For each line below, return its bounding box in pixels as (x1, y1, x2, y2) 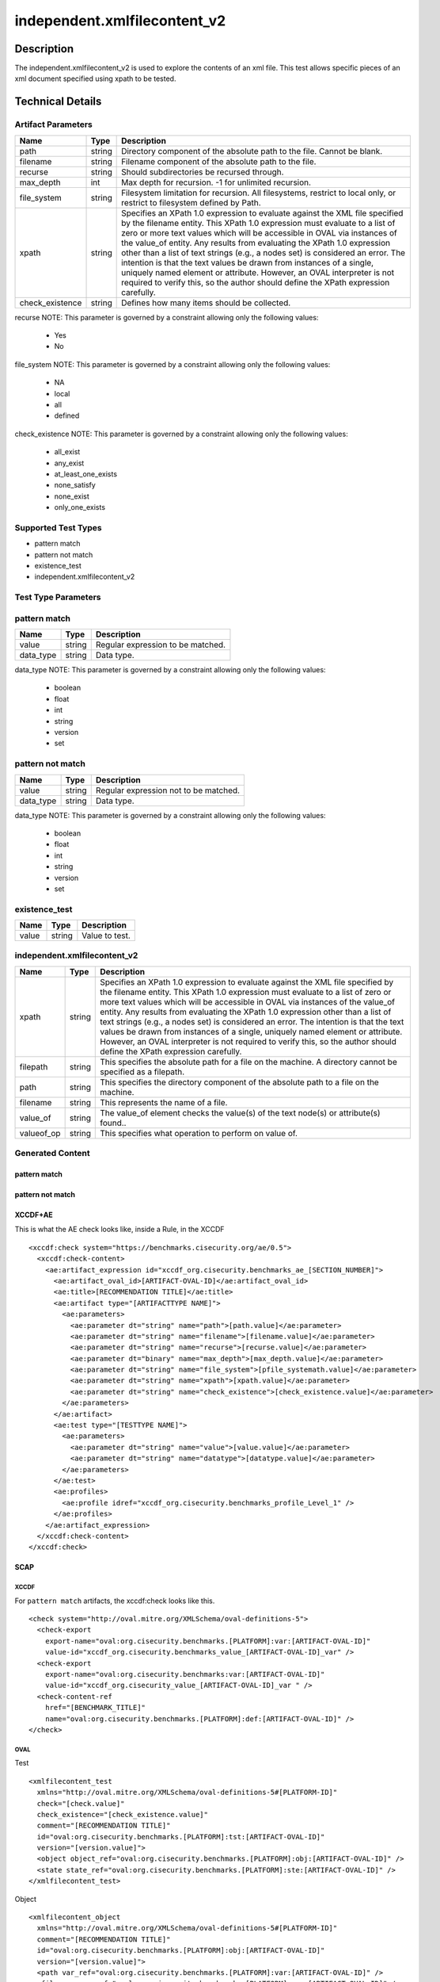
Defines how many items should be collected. (121, 297, 291, 308)
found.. (100, 1117, 127, 1128)
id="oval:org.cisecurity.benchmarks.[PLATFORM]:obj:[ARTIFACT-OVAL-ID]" (36, 1946, 325, 1955)
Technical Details (14, 95, 102, 109)
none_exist (54, 492, 90, 501)
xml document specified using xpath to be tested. (14, 74, 176, 83)
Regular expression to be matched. (95, 639, 226, 650)
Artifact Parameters (14, 119, 93, 130)
